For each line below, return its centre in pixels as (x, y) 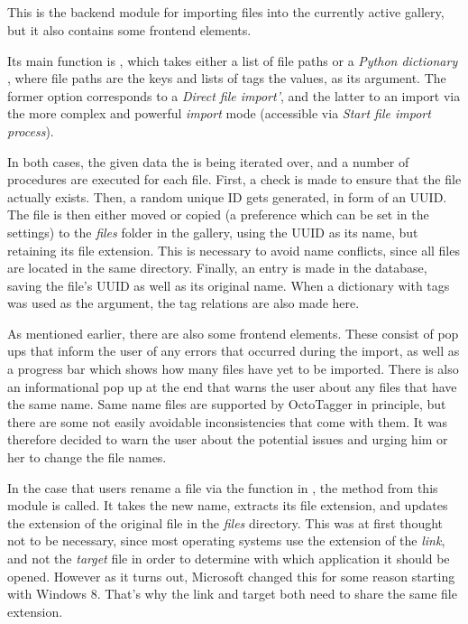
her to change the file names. (87, 457)
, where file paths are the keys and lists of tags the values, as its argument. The (227, 78)
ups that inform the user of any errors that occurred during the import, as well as (234, 351)
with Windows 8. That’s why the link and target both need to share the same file (232, 594)
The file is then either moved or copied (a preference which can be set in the (218, 214)
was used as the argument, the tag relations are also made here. (184, 303)
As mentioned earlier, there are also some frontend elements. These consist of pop (233, 333)
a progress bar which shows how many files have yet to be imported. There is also (233, 369)
